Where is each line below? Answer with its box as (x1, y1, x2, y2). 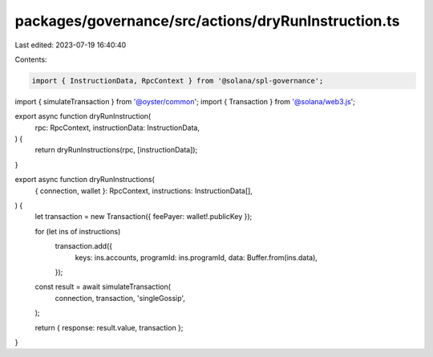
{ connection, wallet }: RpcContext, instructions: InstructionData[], (34, 185, 253, 196)
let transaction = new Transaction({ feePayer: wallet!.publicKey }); (34, 212, 253, 221)
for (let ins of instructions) (34, 226, 121, 236)
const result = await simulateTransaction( (34, 282, 172, 292)
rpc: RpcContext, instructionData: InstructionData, (34, 123, 200, 132)
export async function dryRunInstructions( (14, 175, 156, 185)
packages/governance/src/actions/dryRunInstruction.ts (14, 12, 400, 30)
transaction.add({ (55, 241, 112, 251)
